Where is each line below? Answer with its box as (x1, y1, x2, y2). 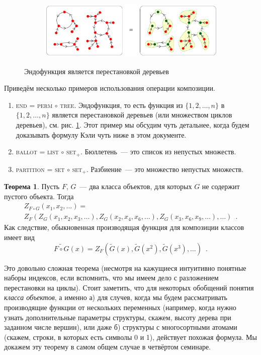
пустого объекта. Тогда (4, 191, 74, 201)
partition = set (16, 163, 65, 174)
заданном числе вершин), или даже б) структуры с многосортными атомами (4, 322, 237, 332)
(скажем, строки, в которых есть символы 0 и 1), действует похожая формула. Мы (4, 331, 257, 342)
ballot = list (16, 146, 59, 157)
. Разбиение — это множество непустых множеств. (86, 163, 244, 174)
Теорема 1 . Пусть (4, 181, 60, 192)
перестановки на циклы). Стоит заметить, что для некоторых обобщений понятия (4, 282, 254, 292)
